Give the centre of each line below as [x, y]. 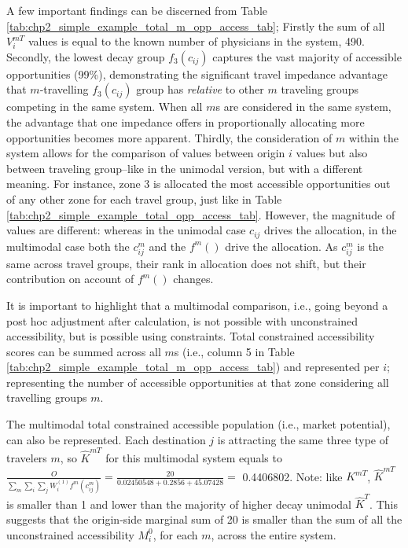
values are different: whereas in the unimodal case [126, 230]
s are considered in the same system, [303, 107]
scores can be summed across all [84, 351]
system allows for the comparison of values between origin [146, 153]
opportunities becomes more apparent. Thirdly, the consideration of [169, 137]
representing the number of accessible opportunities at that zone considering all [198, 382]
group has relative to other [200, 89]
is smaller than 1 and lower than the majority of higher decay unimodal [179, 504]
